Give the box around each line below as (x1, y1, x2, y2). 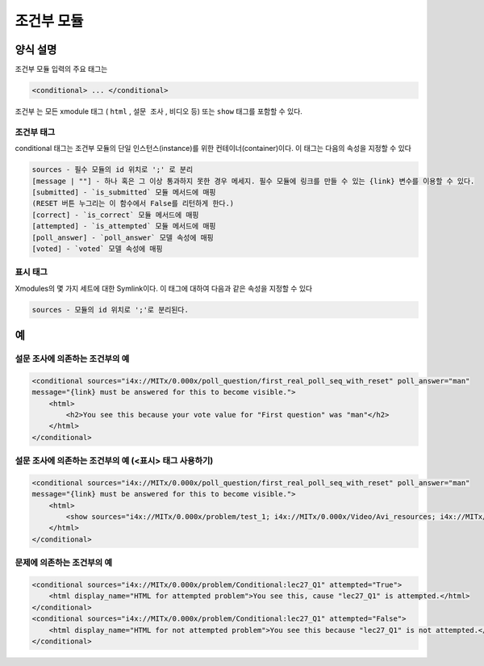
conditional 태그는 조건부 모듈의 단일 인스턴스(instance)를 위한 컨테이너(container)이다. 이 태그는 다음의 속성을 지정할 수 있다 (15, 144, 411, 153)
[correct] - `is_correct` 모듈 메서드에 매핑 (31, 210, 199, 220)
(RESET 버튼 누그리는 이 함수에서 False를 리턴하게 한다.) (31, 199, 235, 208)
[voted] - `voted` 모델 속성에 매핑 (31, 244, 163, 253)
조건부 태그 (15, 126, 56, 137)
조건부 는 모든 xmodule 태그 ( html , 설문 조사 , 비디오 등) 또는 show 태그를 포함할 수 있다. (15, 107, 302, 116)
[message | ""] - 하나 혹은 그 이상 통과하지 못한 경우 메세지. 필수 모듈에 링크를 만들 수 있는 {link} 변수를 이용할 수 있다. (31, 176, 475, 186)
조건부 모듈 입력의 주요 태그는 (15, 65, 108, 74)
